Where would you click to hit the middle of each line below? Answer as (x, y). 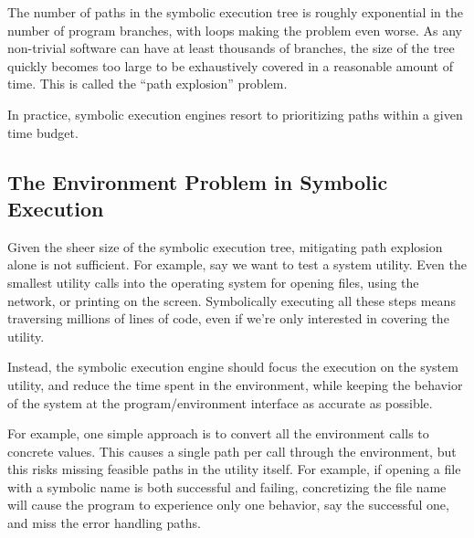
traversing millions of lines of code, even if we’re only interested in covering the (228, 318)
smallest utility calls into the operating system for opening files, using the (213, 282)
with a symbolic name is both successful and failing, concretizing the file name (227, 486)
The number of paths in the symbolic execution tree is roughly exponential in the (235, 12)
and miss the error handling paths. (104, 523)
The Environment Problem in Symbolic (198, 181)
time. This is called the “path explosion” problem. (147, 84)
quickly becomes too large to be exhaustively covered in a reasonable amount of (230, 65)
